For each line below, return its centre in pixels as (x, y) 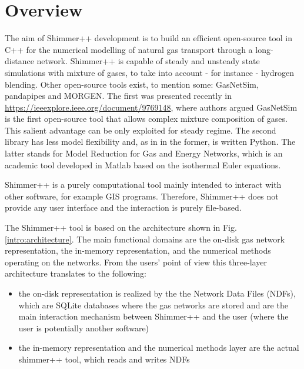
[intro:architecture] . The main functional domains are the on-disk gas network (145, 239)
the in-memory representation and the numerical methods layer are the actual (159, 348)
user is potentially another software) (84, 328)
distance (19, 61)
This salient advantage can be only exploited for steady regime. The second (141, 130)
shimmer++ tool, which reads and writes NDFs (104, 359)
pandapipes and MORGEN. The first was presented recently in (118, 96)
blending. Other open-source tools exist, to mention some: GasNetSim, (132, 84)
